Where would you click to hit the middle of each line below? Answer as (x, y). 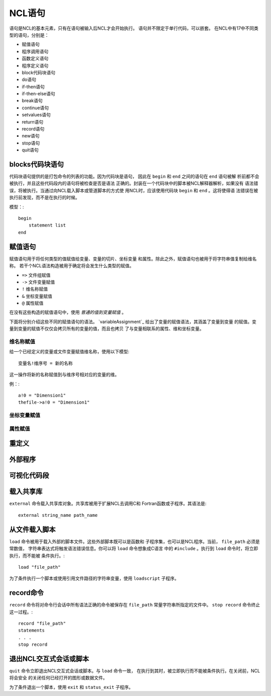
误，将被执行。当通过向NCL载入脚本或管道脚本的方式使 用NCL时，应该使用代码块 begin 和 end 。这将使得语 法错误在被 (134, 190)
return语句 (33, 122)
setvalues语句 (36, 115)
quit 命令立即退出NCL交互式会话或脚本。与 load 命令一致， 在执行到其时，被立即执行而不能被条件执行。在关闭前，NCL (135, 671)
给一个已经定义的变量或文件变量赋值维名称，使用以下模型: (70, 352)
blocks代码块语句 (37, 164)
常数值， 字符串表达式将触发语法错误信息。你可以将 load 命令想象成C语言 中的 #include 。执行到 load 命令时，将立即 (134, 549)
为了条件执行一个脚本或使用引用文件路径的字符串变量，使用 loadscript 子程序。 (94, 578)
